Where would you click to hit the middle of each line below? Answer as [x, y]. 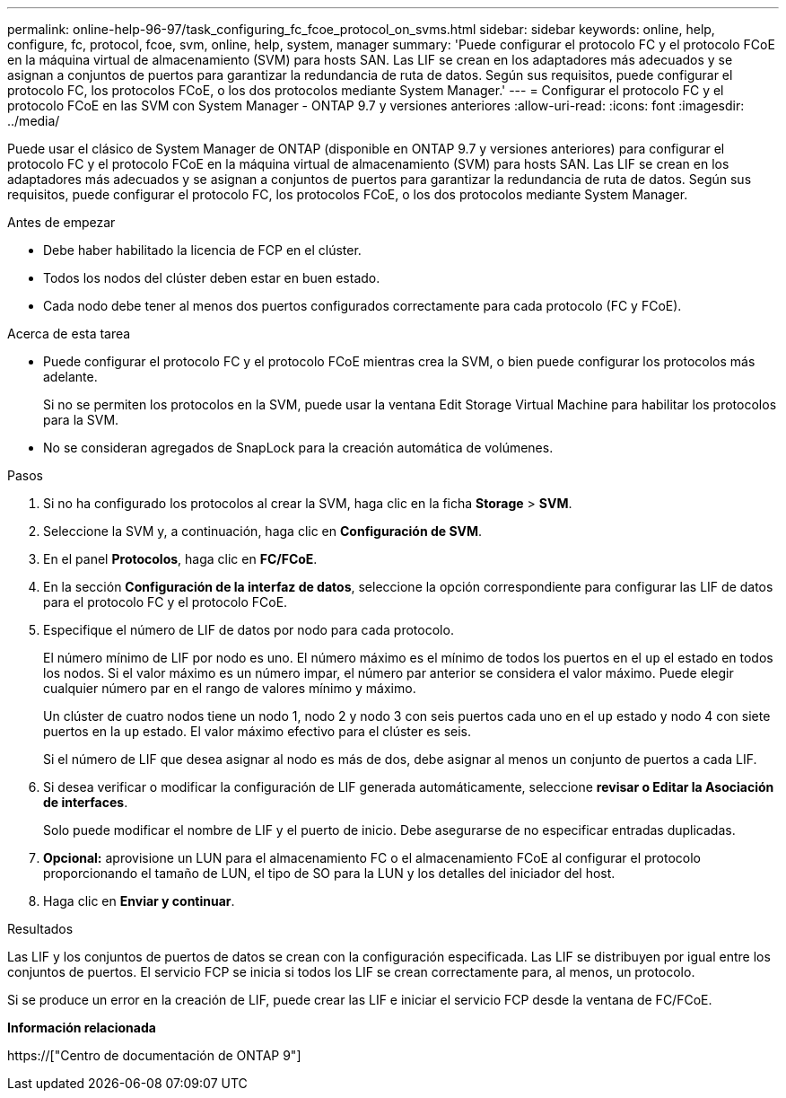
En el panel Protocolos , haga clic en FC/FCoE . [180, 559]
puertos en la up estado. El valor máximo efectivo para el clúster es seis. [258, 731]
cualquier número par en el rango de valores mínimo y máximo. [230, 688]
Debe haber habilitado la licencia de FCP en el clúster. [202, 250]
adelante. [70, 377]
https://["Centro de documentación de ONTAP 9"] [154, 1055]
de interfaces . [86, 802]
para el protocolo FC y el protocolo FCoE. [166, 602]
